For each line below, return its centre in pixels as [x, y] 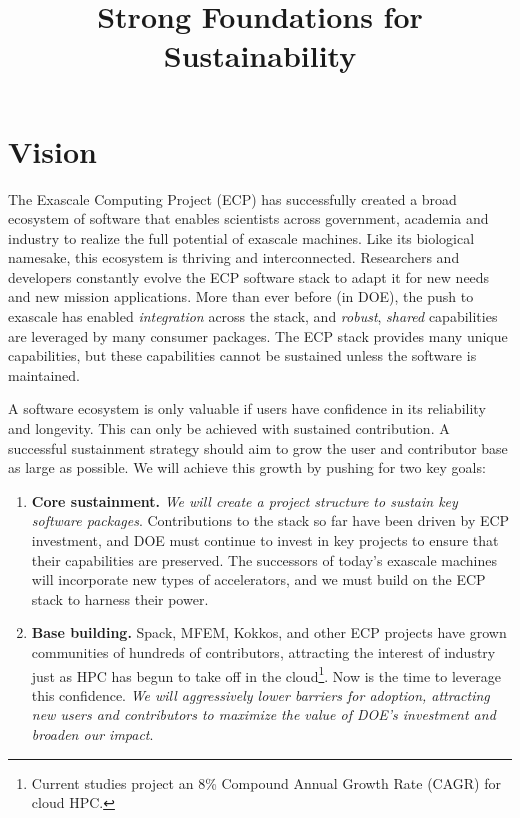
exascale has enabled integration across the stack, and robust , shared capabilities [253, 316]
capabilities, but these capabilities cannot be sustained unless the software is [242, 355]
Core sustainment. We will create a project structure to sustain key [244, 500]
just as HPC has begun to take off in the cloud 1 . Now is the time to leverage [266, 674]
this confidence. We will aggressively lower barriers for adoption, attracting [260, 694]
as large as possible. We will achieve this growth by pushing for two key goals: [247, 467]
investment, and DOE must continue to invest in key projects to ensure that [265, 540]
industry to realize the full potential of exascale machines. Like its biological [241, 237]
